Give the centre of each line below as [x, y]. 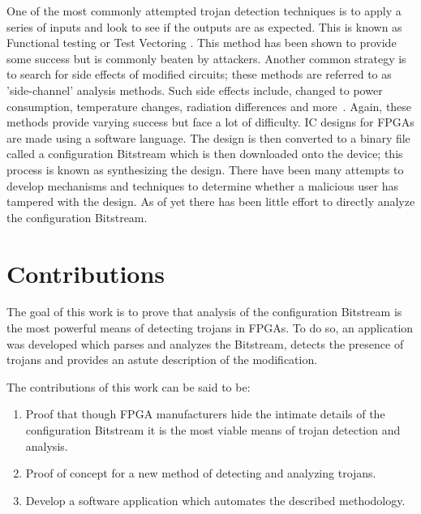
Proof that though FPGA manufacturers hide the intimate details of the [205, 414]
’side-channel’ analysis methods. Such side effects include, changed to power [195, 90]
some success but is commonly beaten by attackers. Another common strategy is [206, 58]
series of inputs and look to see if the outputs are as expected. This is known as [204, 26]
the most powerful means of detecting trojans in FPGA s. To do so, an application [210, 328]
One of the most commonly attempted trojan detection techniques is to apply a [204, 11]
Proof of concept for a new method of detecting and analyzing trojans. [201, 473]
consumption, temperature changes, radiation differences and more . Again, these [209, 106]
